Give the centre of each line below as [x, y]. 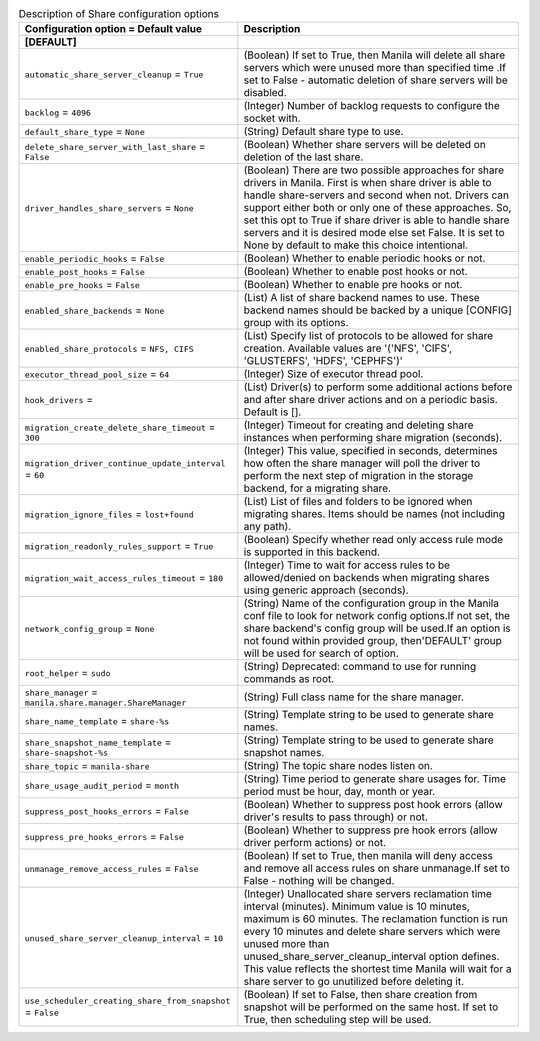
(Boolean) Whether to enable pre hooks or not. [353, 285]
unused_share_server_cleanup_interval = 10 [124, 938]
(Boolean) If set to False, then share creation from [360, 995]
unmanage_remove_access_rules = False [111, 868]
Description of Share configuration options [119, 14]
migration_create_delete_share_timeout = [120, 427]
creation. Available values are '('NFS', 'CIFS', [348, 348]
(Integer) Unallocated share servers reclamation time [367, 894]
